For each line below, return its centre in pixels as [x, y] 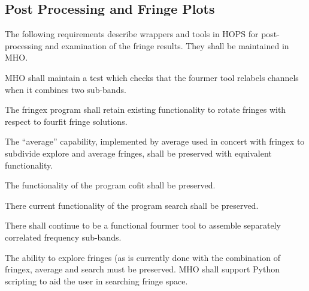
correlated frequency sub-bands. [63, 237]
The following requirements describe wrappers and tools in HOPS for [132, 34]
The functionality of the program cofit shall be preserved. [110, 185]
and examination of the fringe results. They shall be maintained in [167, 45]
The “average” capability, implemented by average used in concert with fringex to [155, 141]
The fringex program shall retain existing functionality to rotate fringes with [146, 109]
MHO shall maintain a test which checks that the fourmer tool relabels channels [152, 77]
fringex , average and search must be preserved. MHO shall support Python [142, 269]
